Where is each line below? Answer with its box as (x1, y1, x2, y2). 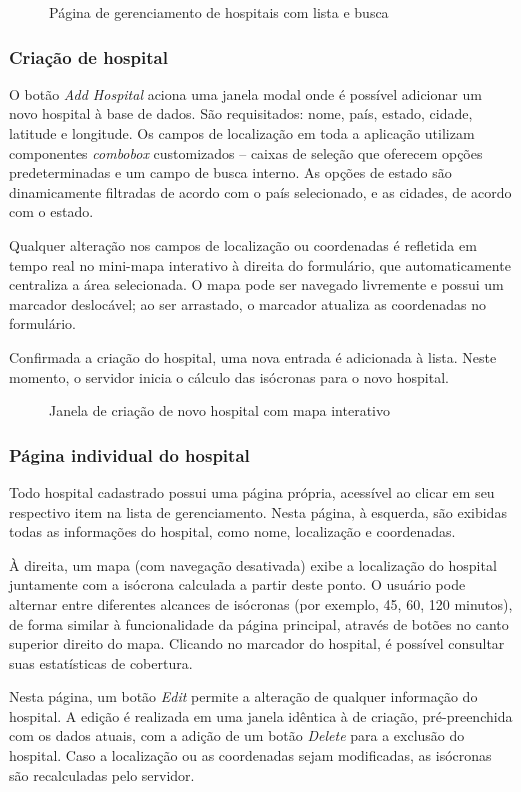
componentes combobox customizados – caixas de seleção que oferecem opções (9, 142, 483, 163)
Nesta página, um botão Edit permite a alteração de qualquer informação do (9, 686, 478, 707)
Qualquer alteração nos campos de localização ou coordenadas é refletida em (9, 234, 477, 255)
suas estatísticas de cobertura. (9, 652, 193, 673)
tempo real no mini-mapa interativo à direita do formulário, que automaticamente (9, 254, 511, 275)
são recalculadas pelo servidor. (9, 764, 195, 785)
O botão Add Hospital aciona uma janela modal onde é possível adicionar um (9, 83, 482, 104)
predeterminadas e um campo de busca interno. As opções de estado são (9, 162, 452, 183)
